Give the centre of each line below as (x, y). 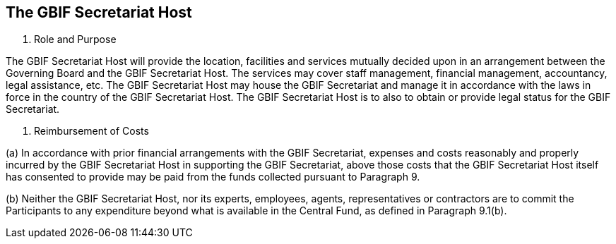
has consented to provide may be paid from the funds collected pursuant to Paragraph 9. (213, 177)
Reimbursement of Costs (91, 131)
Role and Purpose (75, 39)
